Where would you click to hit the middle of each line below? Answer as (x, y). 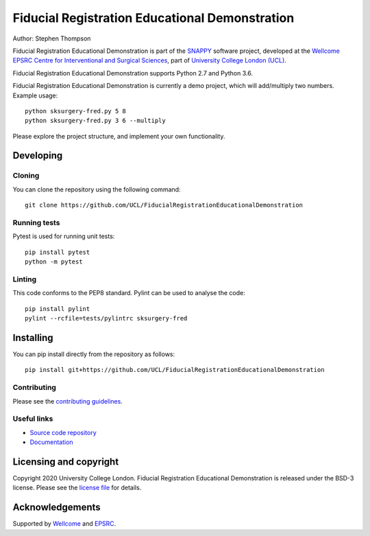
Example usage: (35, 95)
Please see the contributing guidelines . (67, 401)
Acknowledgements (57, 508)
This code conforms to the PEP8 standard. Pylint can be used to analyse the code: (129, 293)
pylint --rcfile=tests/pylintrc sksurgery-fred (106, 318)
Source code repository (63, 432)
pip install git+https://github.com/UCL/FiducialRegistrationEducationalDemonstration (175, 370)
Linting (25, 279)
